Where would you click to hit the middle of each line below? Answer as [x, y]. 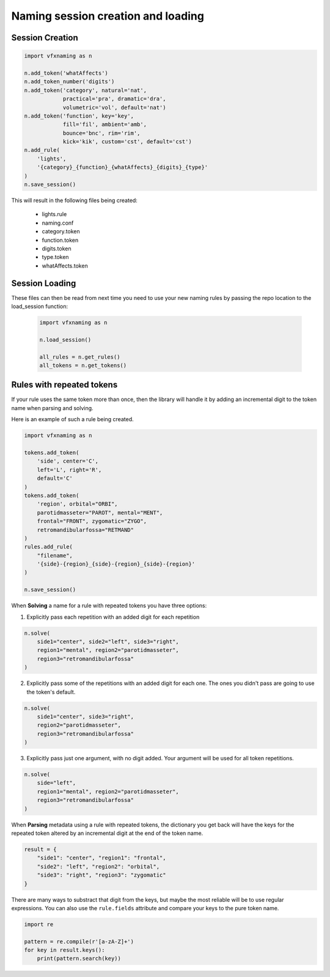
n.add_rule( [42, 150]
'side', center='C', [68, 461]
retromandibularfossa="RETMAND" [86, 530]
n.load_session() [65, 339]
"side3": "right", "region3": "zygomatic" [101, 875]
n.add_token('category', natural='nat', [85, 90]
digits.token [57, 249]
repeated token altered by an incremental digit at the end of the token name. [107, 833]
